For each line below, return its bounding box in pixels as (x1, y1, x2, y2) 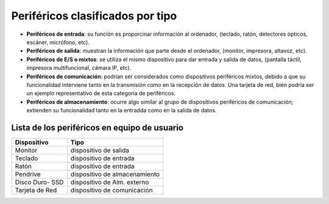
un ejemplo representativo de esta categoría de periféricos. (26, 90, 176, 97)
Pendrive (15, 170, 41, 178)
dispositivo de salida (70, 146, 129, 154)
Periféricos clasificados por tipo (11, 9, 177, 22)
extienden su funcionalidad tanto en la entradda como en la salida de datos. (26, 107, 217, 114)
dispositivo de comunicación (70, 186, 153, 194)
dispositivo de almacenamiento (70, 170, 160, 178)
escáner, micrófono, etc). (26, 38, 90, 46)
